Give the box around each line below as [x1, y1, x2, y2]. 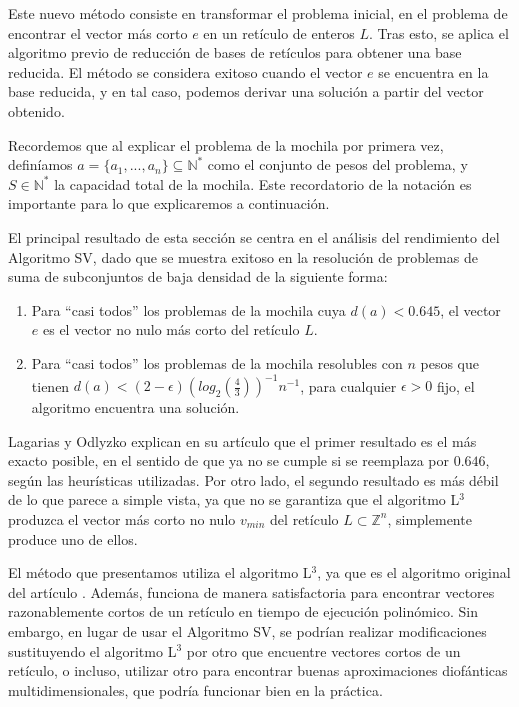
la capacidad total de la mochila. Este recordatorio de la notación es [54, 173, 472, 194]
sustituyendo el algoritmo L [8, 640, 177, 661]
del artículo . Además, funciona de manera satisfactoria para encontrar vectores [8, 581, 495, 602]
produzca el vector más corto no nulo [8, 508, 236, 529]
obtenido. [8, 100, 65, 121]
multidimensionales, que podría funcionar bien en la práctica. [8, 679, 383, 700]
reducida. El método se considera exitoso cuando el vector [8, 61, 363, 82]
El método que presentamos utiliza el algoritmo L [8, 562, 312, 583]
